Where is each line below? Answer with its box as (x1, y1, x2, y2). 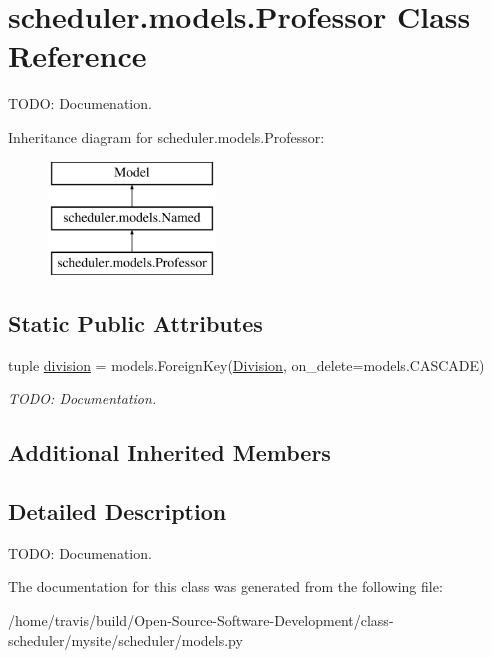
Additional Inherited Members (8, 437, 331, 468)
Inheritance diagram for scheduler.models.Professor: (8, 126, 325, 147)
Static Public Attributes (8, 307, 263, 338)
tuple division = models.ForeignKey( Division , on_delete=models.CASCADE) (8, 354, 485, 375)
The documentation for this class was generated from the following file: (8, 576, 443, 597)
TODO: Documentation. (8, 388, 157, 409)
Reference (8, 35, 147, 76)
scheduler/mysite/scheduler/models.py (8, 629, 243, 650)
